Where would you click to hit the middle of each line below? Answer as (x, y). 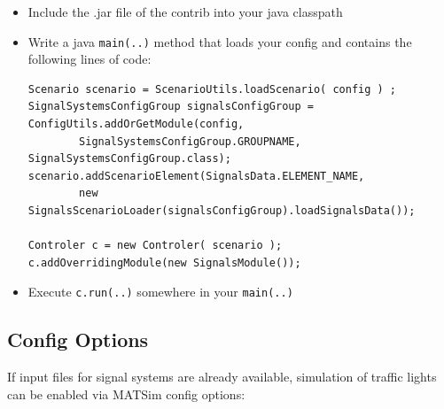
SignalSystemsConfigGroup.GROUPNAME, (190, 141)
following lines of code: (90, 59)
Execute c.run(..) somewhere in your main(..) (160, 292)
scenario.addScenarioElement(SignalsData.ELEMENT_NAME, (196, 176)
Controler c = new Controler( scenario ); (155, 246)
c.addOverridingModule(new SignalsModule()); (164, 262)
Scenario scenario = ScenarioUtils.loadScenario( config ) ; (212, 89)
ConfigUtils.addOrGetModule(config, (136, 124)
